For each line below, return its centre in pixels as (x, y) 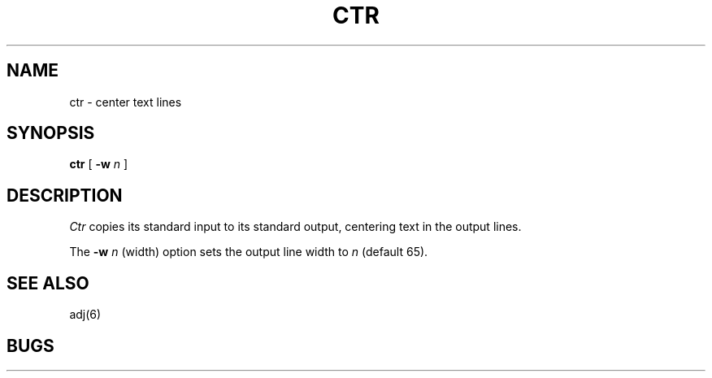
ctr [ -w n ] (99, 164)
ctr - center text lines (126, 102)
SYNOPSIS (51, 133)
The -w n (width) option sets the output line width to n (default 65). (249, 252)
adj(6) (85, 315)
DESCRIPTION (65, 195)
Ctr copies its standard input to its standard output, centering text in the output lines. (295, 227)
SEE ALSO (48, 283)
